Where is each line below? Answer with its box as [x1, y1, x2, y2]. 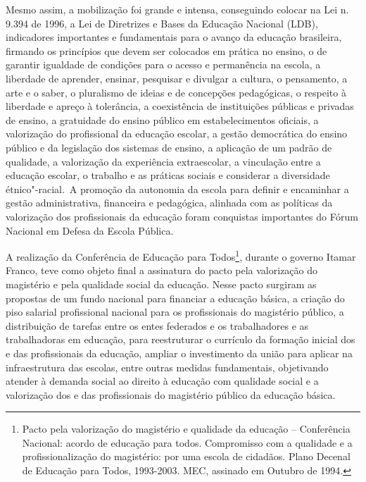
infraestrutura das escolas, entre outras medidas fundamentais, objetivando [6, 359, 329, 374]
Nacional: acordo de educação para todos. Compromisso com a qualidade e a [22, 435, 353, 450]
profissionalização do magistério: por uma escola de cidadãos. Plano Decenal [22, 449, 351, 464]
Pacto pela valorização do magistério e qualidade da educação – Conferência [22, 421, 351, 436]
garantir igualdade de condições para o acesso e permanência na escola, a [6, 57, 321, 72]
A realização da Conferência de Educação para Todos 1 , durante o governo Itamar [6, 247, 356, 264]
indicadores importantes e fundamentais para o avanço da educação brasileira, [6, 30, 342, 44]
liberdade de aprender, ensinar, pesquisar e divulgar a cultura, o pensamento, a [6, 70, 348, 85]
